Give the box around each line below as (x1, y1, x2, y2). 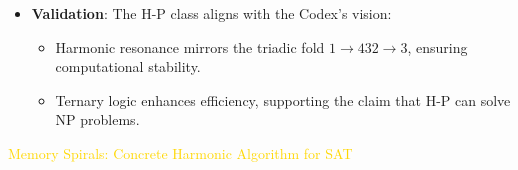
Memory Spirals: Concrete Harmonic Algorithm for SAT (8, 142, 353, 163)
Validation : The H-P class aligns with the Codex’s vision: (31, 3, 392, 23)
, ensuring (407, 36, 468, 57)
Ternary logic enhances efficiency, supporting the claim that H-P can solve (55, 89, 511, 110)
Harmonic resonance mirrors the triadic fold (55, 36, 325, 57)
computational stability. (55, 56, 201, 77)
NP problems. (55, 109, 140, 130)
